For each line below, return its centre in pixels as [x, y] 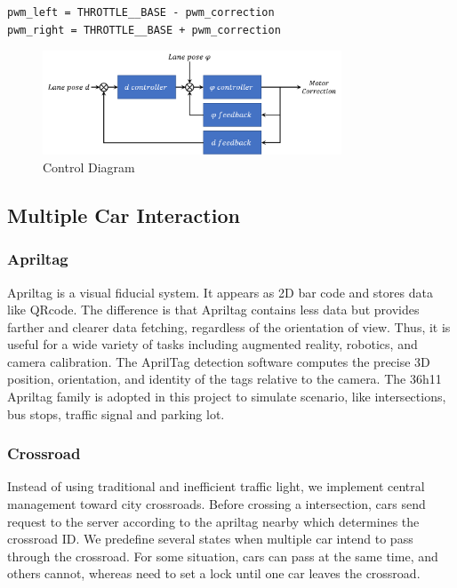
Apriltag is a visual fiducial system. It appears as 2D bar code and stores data [220, 292]
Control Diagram [89, 167]
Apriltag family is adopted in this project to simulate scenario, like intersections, [227, 397]
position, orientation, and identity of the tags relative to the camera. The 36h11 [224, 379]
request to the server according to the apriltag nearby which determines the [213, 521]
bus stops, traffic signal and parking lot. [116, 413]
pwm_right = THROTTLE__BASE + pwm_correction [144, 30]
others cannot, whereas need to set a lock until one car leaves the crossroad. [214, 573]
